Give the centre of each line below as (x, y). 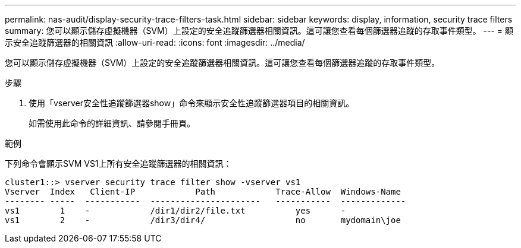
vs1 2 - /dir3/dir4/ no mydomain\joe (203, 220)
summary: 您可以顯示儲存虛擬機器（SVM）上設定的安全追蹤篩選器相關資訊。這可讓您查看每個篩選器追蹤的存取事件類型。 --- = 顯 (259, 31)
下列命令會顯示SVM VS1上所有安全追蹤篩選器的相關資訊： (118, 163)
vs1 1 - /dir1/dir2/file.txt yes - (175, 211)
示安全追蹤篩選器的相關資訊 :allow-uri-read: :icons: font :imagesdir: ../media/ (155, 42)
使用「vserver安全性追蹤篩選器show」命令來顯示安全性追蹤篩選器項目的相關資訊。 (192, 103)
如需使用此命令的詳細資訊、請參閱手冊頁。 (112, 123)
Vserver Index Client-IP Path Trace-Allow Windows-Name (203, 192)
